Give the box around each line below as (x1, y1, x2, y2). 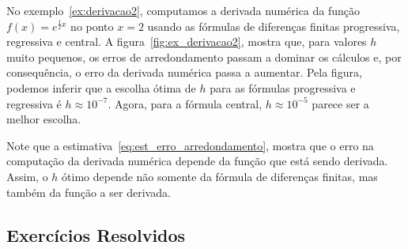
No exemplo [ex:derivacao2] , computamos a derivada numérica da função (6, 2, 361, 18)
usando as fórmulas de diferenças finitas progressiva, (147, 17, 400, 34)
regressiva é (6, 95, 62, 111)
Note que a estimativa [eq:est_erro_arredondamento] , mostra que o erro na (6, 137, 374, 153)
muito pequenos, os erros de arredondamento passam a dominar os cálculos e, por (6, 48, 402, 65)
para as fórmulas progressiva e (210, 79, 356, 96)
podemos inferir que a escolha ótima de (6, 79, 196, 96)
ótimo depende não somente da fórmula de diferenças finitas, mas (62, 168, 378, 184)
